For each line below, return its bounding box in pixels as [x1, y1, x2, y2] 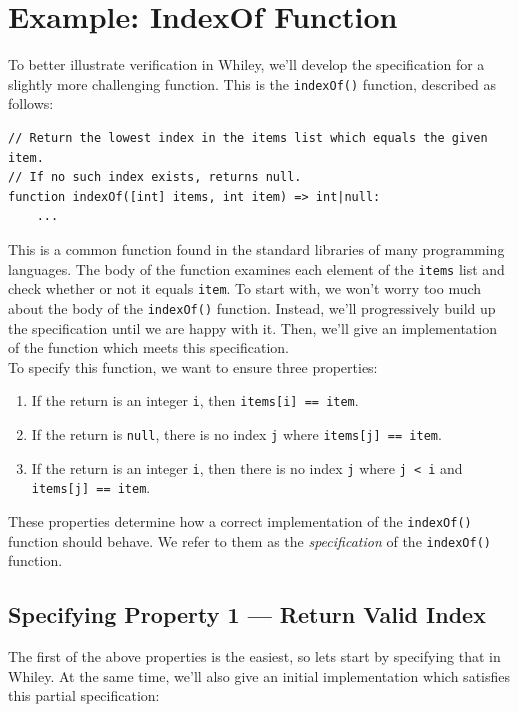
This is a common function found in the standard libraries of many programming [8, 238, 505, 259]
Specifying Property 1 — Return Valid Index [8, 599, 486, 630]
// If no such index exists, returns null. [8, 170, 302, 185]
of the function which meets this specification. [8, 337, 290, 358]
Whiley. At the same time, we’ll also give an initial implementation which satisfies [8, 665, 511, 686]
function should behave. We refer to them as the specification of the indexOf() [8, 530, 491, 551]
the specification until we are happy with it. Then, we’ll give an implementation [8, 317, 497, 338]
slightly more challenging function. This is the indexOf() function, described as [8, 73, 497, 94]
